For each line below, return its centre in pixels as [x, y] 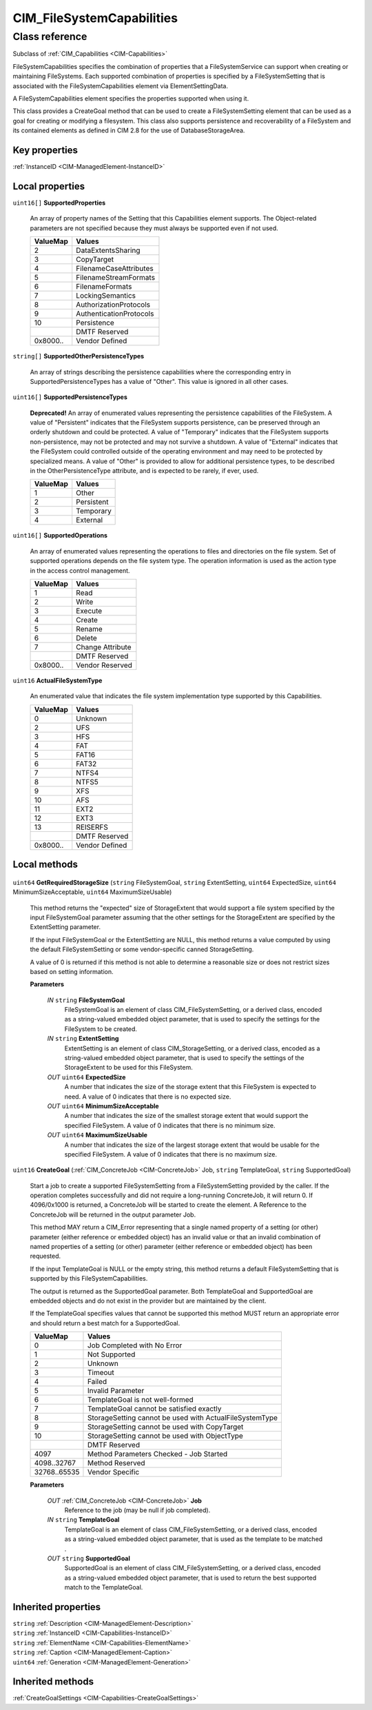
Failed [97, 1382]
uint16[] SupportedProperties [59, 203]
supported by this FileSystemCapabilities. [89, 1279]
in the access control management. [80, 570]
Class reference [50, 37]
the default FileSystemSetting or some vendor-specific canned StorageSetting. [142, 949]
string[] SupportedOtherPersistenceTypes [79, 356]
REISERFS [92, 827]
